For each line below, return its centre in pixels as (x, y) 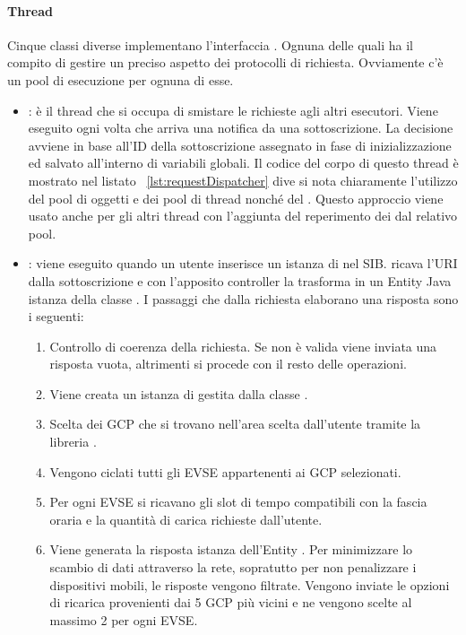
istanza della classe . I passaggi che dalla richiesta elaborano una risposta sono (243, 298)
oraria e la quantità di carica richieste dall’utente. (186, 519)
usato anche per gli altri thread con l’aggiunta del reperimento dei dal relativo (243, 216)
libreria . (73, 442)
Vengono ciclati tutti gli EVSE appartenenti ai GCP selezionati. (225, 471)
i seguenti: (56, 316)
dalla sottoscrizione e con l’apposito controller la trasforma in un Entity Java (240, 280)
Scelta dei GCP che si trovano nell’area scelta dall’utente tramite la (235, 424)
